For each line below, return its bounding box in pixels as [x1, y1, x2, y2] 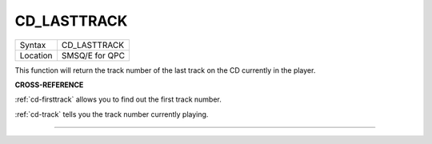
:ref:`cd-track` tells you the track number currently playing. [14, 109, 209, 119]
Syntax [19, 39, 46, 50]
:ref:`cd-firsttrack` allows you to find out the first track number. [14, 94, 222, 104]
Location [19, 50, 53, 61]
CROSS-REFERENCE [14, 80, 84, 90]
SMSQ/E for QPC [61, 50, 126, 61]
